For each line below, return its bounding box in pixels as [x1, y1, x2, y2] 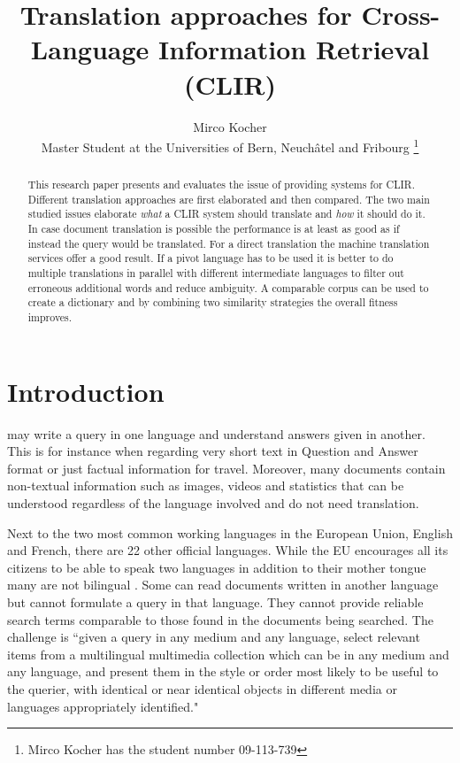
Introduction [7, 373, 165, 409]
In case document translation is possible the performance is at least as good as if [27, 221, 400, 236]
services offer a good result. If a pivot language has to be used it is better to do [27, 250, 394, 266]
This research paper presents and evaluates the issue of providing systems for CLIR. [27, 177, 415, 192]
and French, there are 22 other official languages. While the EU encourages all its [7, 541, 448, 559]
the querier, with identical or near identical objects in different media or [7, 679, 397, 697]
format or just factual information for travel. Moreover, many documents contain [7, 459, 446, 477]
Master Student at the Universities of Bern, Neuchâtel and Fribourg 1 [41, 135, 419, 156]
